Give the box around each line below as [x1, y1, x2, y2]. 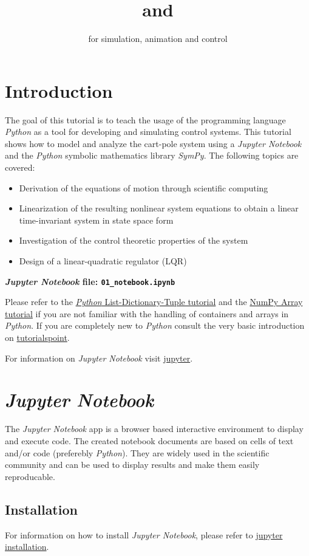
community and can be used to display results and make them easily [5, 458, 260, 471]
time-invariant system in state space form [19, 213, 174, 226]
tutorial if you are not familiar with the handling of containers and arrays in [5, 307, 289, 320]
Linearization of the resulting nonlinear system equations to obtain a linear [19, 202, 299, 215]
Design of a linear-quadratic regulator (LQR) [19, 255, 187, 267]
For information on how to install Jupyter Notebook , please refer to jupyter [5, 528, 283, 541]
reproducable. [5, 470, 55, 482]
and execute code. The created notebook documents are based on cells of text [5, 434, 294, 447]
